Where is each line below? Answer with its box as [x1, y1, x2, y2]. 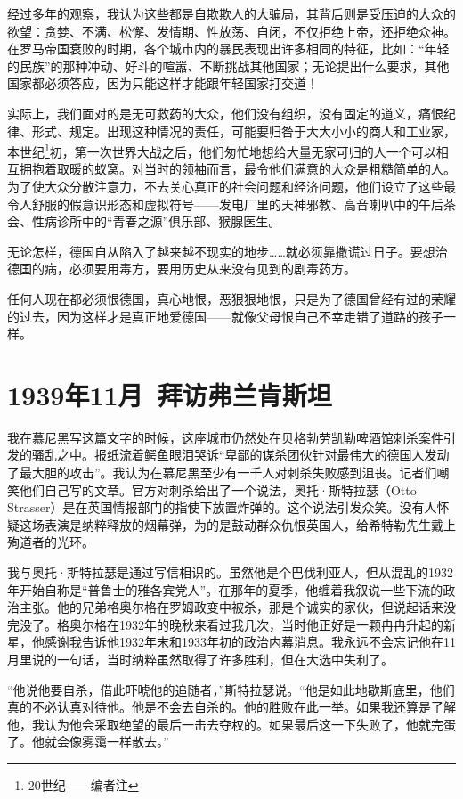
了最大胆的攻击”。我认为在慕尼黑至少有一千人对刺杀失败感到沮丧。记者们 [7, 463, 437, 482]
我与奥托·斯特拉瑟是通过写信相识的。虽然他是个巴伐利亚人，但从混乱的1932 [7, 563, 453, 582]
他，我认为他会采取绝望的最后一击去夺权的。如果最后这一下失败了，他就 [7, 714, 431, 733]
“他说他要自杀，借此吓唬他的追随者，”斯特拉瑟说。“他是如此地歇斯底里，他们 [7, 680, 455, 698]
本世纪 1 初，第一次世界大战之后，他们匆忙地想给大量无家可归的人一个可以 [7, 140, 436, 160]
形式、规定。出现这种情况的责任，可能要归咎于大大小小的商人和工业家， [31, 121, 456, 140]
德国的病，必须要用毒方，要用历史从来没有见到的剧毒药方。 [7, 259, 356, 278]
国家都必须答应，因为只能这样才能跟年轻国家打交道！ [7, 74, 319, 93]
